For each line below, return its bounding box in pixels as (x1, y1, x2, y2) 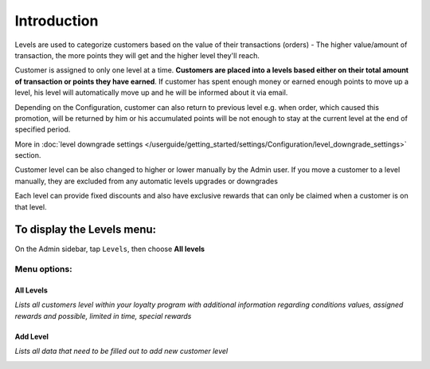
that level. (14, 202, 47, 211)
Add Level (14, 332, 49, 341)
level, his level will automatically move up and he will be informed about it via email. (14, 88, 288, 97)
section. (14, 151, 41, 160)
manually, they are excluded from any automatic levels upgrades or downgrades (14, 176, 279, 186)
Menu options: (14, 264, 72, 275)
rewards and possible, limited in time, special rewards (14, 311, 192, 320)
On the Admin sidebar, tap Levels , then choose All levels (14, 244, 205, 253)
